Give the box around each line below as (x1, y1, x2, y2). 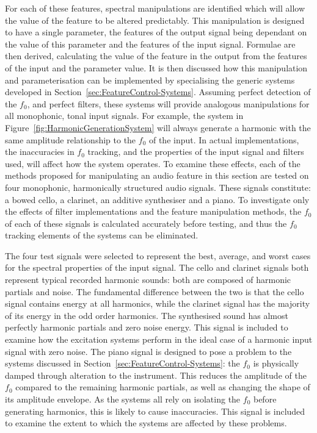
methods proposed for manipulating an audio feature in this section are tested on (5, 169, 309, 182)
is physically (253, 357, 299, 370)
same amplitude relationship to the (5, 133, 136, 146)
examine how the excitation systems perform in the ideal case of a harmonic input (5, 333, 313, 346)
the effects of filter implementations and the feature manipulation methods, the (5, 205, 302, 218)
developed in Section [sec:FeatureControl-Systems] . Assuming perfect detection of (5, 85, 311, 98)
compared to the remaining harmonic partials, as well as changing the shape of (15, 381, 310, 393)
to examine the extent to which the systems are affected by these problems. (5, 417, 287, 429)
